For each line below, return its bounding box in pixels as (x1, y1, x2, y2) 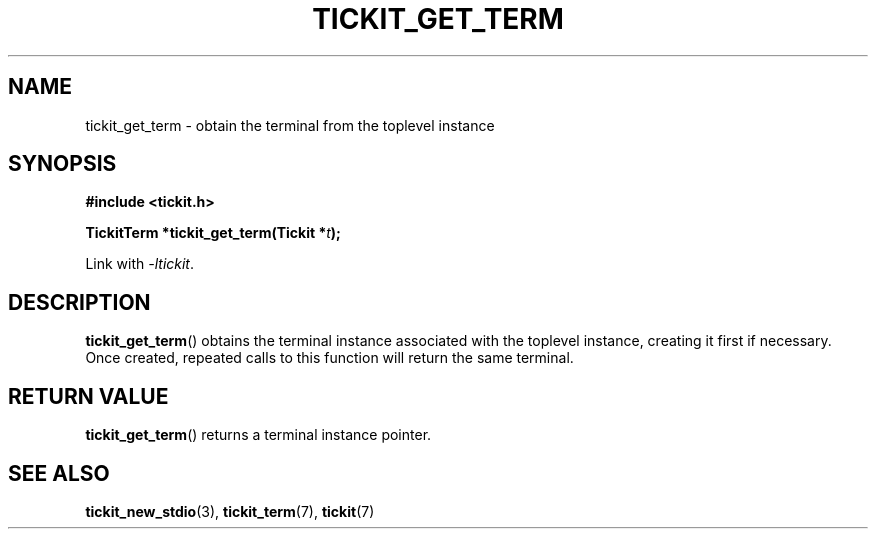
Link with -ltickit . (85, 255, 195, 273)
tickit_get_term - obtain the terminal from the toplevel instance (85, 116, 495, 134)
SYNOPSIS (8, 151, 117, 177)
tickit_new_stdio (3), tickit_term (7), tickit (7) (85, 502, 375, 520)
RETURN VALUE (8, 383, 169, 409)
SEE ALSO (8, 460, 110, 486)
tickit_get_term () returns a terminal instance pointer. (85, 426, 432, 444)
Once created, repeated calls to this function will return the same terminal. (85, 349, 574, 367)
